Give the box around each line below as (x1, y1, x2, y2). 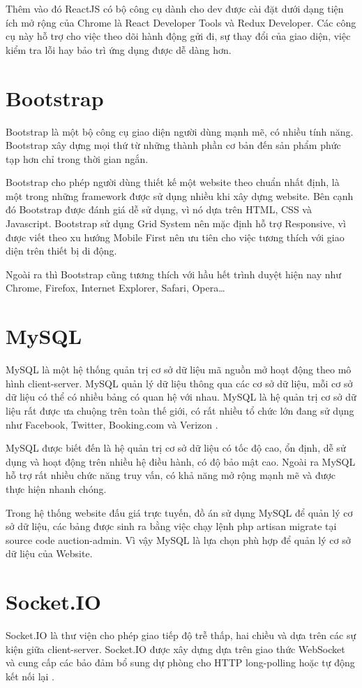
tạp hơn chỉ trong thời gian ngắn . (6, 151, 149, 166)
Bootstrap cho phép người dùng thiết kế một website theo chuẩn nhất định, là (6, 175, 340, 189)
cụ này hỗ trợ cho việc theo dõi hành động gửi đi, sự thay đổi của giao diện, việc (6, 29, 351, 43)
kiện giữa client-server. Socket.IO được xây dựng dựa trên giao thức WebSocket (6, 641, 345, 656)
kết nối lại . (6, 668, 55, 683)
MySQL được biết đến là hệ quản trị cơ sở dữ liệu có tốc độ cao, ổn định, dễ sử (6, 440, 346, 455)
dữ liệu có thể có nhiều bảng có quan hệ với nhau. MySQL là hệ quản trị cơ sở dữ (6, 389, 356, 404)
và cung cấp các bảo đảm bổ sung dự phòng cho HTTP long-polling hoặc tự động (6, 655, 355, 670)
